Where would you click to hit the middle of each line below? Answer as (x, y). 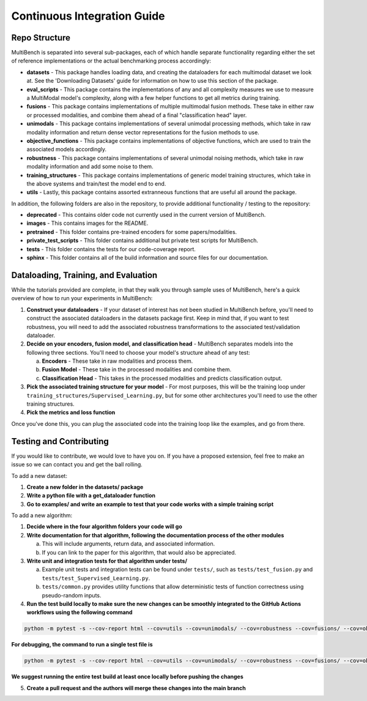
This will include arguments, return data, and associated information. (128, 544)
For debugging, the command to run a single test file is (82, 645)
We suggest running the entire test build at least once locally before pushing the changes (128, 676)
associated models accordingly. (67, 150)
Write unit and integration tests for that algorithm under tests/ (107, 561)
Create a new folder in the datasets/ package (85, 487)
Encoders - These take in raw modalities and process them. (117, 361)
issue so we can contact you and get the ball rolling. (77, 464)
